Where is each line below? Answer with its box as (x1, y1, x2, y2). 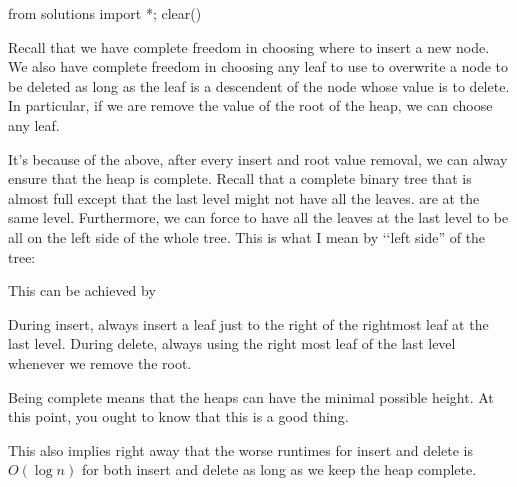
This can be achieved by (8, 280, 156, 301)
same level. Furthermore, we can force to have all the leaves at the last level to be (8, 207, 509, 228)
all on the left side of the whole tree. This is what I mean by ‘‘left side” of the (8, 226, 486, 247)
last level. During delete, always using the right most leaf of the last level (8, 333, 456, 354)
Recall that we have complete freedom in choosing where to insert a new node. (8, 36, 490, 57)
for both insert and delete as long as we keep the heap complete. (81, 459, 477, 480)
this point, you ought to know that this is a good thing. (8, 406, 349, 427)
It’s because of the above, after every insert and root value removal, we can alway (8, 148, 508, 169)
